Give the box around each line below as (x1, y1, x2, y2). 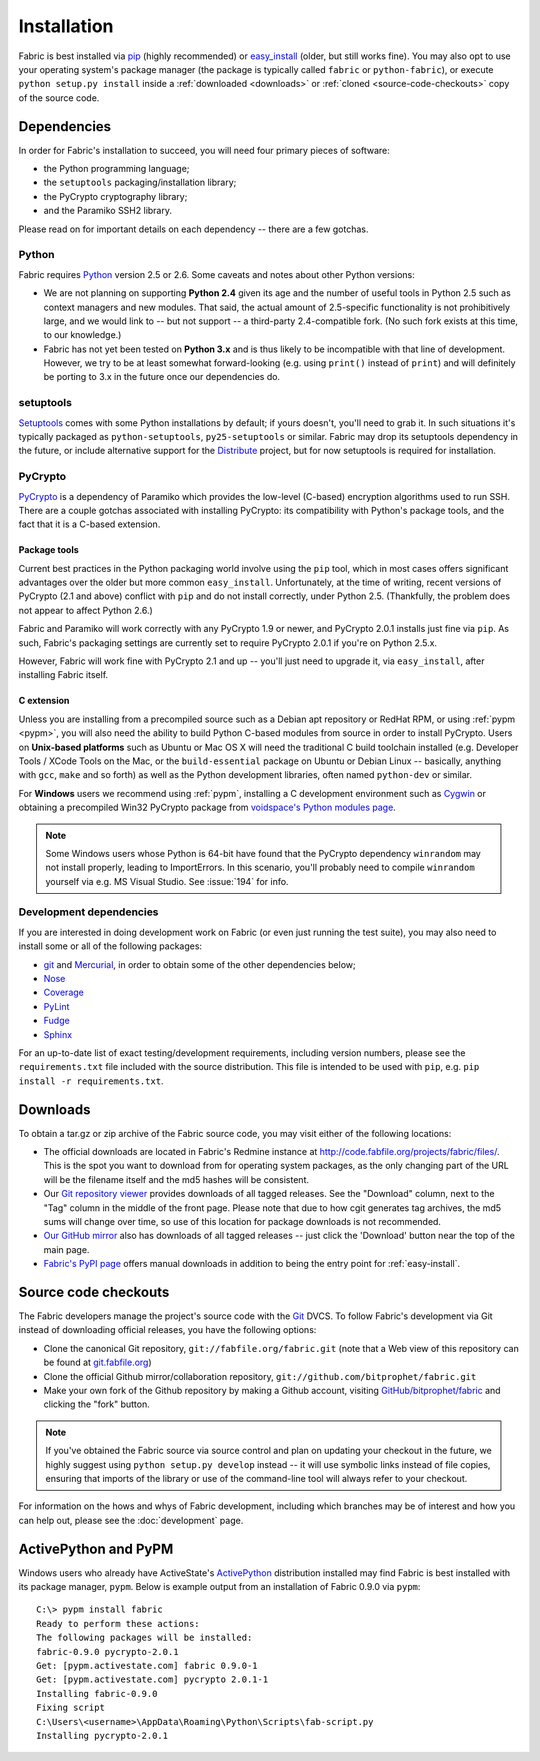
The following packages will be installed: (36, 1632, 253, 1644)
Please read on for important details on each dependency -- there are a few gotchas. (18, 223, 369, 235)
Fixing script (36, 1702, 105, 1714)
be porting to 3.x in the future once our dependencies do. (43, 371, 280, 383)
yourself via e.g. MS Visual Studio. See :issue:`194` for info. (45, 875, 289, 887)
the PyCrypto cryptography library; (43, 190, 188, 202)
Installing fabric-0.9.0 (36, 1688, 158, 1699)
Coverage (43, 986, 84, 999)
